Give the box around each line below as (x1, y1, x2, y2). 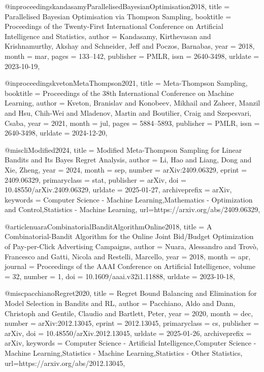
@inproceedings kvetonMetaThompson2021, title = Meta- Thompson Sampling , (5, 78, 248, 88)
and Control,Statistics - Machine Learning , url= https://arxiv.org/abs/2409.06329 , (5, 204, 260, 215)
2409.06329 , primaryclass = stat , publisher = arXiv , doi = (5, 174, 186, 185)
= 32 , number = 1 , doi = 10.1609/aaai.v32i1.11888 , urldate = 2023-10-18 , (5, 270, 235, 281)
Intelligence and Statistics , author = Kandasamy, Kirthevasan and (5, 30, 211, 41)
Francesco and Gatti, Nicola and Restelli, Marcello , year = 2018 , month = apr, (5, 251, 251, 261)
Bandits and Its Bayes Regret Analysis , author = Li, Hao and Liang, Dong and (5, 154, 252, 165)
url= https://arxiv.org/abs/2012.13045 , (5, 357, 125, 368)
